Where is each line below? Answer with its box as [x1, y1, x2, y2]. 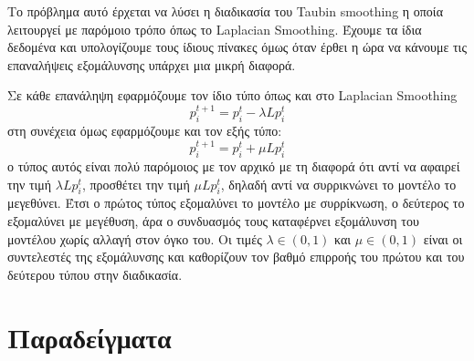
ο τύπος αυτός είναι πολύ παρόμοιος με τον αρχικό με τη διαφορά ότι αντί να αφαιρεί [7, 157, 460, 176]
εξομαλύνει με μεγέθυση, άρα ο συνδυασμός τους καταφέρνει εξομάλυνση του [7, 211, 419, 231]
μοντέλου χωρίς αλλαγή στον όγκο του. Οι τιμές [7, 229, 262, 248]
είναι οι [423, 229, 463, 248]
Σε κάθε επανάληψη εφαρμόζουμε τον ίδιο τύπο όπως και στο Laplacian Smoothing [7, 86, 458, 105]
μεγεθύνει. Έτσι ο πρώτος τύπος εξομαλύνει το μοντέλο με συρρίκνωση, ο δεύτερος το [7, 193, 465, 212]
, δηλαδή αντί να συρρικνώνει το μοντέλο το [220, 174, 457, 193]
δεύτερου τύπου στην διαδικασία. [7, 264, 183, 284]
